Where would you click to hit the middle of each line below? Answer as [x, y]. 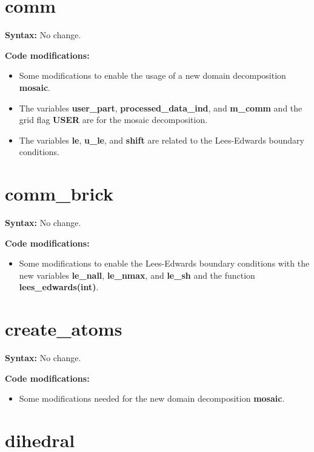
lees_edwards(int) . [59, 287]
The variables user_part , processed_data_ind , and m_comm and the [161, 108]
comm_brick [59, 194]
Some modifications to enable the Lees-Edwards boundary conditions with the [164, 263]
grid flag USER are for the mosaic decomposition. [113, 120]
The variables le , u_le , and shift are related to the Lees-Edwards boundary [162, 140]
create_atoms [64, 329]
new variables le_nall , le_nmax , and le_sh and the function [137, 275]
